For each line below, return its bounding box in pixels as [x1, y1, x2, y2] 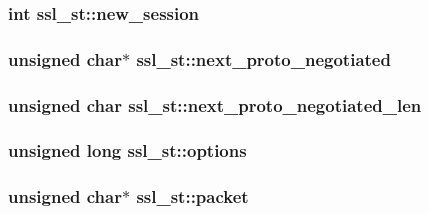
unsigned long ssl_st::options [8, 138, 247, 163]
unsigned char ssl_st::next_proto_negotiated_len [8, 92, 422, 117]
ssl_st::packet [136, 184, 249, 209]
